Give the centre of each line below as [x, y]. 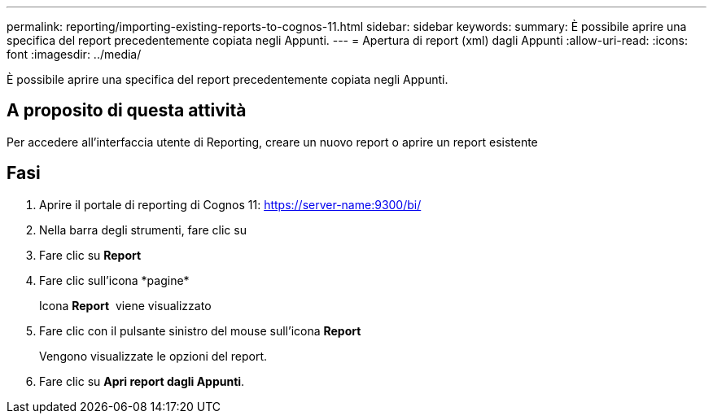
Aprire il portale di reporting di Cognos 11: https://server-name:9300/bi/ [230, 204]
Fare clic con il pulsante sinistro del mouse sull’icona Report [200, 330]
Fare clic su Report [90, 255]
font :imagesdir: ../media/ [74, 54]
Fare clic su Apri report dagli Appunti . [142, 381]
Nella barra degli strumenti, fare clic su [143, 230]
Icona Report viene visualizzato [125, 305]
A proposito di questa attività [127, 111]
